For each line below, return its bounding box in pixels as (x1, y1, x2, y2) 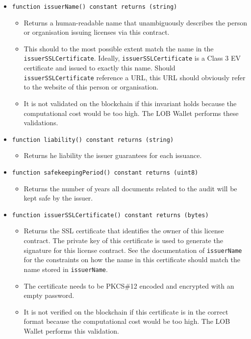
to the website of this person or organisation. (24, 82, 159, 92)
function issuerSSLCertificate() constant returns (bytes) (12, 211, 209, 219)
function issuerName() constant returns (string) (12, 3, 177, 10)
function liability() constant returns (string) (12, 136, 174, 143)
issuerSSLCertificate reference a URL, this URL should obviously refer (24, 72, 246, 82)
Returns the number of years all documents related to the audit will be (24, 183, 237, 193)
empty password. (24, 290, 75, 300)
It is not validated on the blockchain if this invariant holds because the (24, 98, 237, 108)
